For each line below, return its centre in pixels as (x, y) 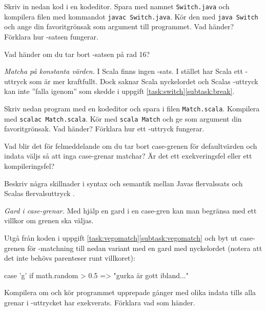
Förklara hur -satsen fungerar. (51, 36)
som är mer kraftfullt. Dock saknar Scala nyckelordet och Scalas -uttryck (144, 81)
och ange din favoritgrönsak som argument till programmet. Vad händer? (119, 26)
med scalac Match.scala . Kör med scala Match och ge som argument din (123, 118)
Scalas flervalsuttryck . (39, 193)
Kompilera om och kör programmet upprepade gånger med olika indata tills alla (130, 292)
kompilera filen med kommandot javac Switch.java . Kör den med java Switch (131, 16)
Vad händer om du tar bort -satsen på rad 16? (77, 54)
